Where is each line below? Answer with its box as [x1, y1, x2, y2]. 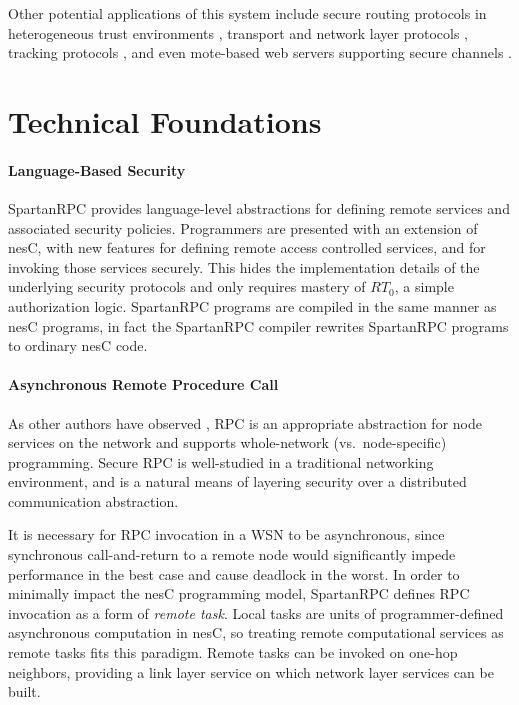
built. [8, 681, 41, 702]
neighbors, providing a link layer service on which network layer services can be [8, 661, 494, 682]
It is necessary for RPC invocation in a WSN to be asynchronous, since [8, 524, 445, 545]
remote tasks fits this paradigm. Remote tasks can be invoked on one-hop [8, 642, 458, 663]
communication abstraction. [8, 490, 179, 511]
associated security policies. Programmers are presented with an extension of [8, 217, 478, 238]
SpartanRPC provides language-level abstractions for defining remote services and [8, 197, 510, 218]
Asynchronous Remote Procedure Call [8, 374, 279, 395]
